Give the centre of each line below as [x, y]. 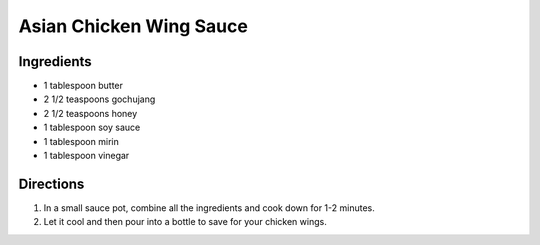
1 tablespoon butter [83, 86]
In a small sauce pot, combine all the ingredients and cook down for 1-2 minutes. [209, 207]
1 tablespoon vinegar [86, 156]
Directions [51, 183]
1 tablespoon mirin [81, 141]
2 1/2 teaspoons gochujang [99, 99]
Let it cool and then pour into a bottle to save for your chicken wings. [185, 222]
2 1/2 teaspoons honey [90, 113]
